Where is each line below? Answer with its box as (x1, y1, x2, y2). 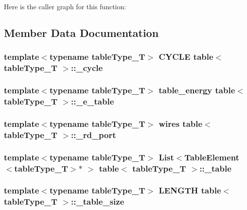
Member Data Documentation (4, 25, 159, 40)
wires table (159, 117, 203, 129)
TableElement (184, 151, 240, 163)
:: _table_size (71, 195, 124, 208)
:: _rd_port (71, 128, 116, 140)
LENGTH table (159, 184, 221, 196)
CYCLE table (159, 51, 213, 63)
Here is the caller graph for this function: (4, 1, 126, 11)
